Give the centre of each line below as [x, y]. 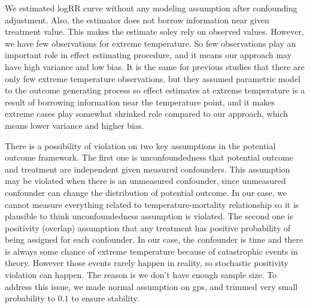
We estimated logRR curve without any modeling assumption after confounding [151, 8]
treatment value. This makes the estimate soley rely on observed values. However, [154, 31]
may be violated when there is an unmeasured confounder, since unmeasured [145, 181]
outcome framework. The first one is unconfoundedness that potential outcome [149, 157]
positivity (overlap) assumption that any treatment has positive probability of [148, 227]
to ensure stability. [105, 298]
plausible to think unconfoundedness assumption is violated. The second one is [149, 216]
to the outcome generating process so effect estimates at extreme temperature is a [155, 90]
